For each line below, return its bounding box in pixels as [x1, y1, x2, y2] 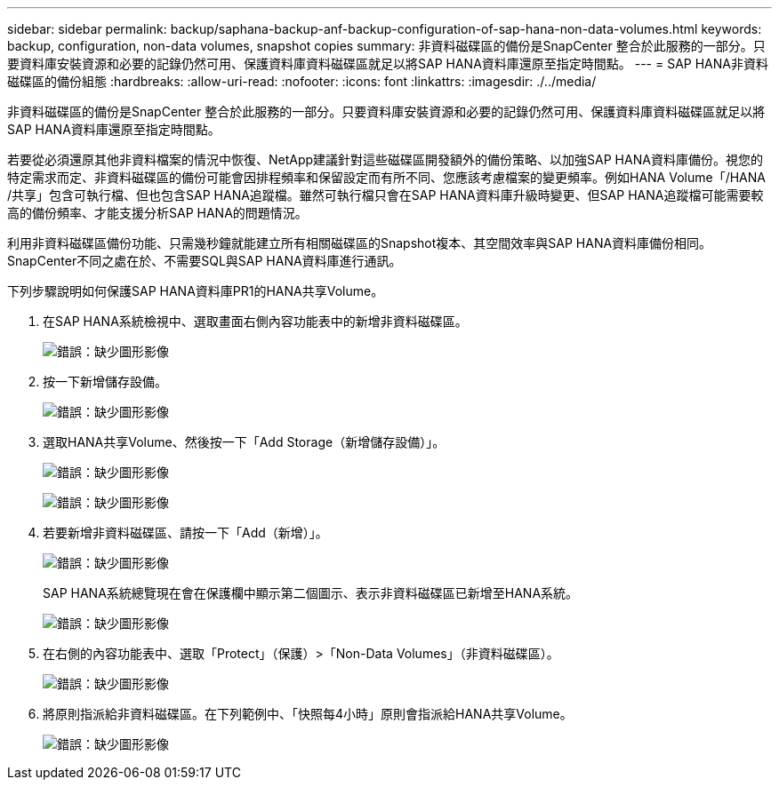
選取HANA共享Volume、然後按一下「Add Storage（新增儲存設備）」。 [43, 434, 446, 449]
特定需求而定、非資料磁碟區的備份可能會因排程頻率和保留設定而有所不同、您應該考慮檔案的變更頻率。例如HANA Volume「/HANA [7, 170, 766, 185]
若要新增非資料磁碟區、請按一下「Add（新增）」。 [43, 525, 328, 540]
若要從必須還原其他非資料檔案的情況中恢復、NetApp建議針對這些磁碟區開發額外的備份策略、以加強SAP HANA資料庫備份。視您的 [7, 152, 763, 167]
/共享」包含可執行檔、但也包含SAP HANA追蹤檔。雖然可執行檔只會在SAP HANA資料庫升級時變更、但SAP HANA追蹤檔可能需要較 [7, 187, 764, 203]
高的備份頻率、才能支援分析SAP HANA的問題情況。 [7, 205, 308, 220]
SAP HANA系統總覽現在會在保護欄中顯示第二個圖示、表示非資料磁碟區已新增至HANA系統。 [43, 585, 579, 600]
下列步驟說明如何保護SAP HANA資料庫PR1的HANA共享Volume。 [7, 283, 384, 298]
